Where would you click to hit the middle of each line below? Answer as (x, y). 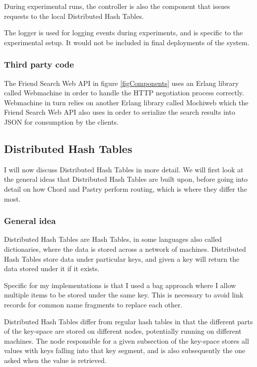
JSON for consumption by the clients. (62, 121)
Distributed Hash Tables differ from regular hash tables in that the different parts (128, 321)
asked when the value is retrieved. (55, 360)
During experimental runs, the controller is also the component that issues (117, 6)
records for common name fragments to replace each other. (93, 304)
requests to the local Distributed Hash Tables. (74, 16)
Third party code (39, 64)
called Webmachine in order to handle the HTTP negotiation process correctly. (124, 93)
